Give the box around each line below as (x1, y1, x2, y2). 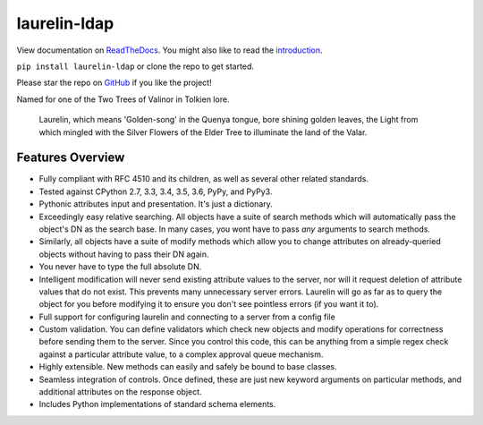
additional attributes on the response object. (38, 387, 202, 397)
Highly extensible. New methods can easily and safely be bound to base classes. (38, 361, 337, 372)
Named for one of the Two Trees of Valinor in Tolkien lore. (16, 94, 230, 105)
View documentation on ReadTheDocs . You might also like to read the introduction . (16, 45, 323, 55)
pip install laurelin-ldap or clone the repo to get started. (16, 61, 255, 72)
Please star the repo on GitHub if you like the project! (16, 77, 212, 89)
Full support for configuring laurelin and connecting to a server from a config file (38, 311, 335, 322)
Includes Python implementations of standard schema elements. (38, 399, 276, 410)
